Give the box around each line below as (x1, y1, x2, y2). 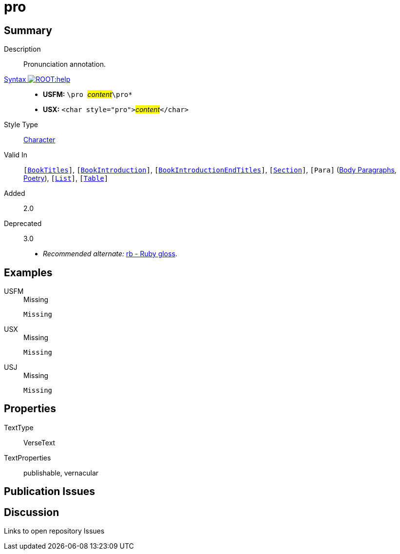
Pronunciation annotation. (23, 60, 106, 69)
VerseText (23, 438, 56, 447)
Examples (4, 266, 53, 279)
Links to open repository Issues (4, 527, 105, 535)
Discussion (4, 506, 59, 518)
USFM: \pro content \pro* (43, 90, 133, 99)
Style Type (4, 120, 38, 129)
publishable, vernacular (23, 468, 99, 477)
